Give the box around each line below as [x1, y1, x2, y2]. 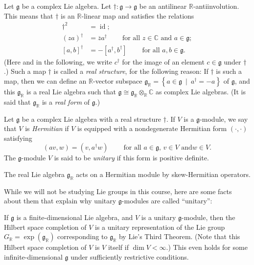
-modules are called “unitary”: [121, 196, 212, 206]
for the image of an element [122, 56, 205, 66]
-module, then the [182, 212, 235, 222]
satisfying [4, 132, 32, 143]
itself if [108, 242, 129, 252]
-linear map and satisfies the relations [81, 10, 194, 21]
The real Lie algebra [4, 169, 65, 179]
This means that [4, 10, 53, 21]
